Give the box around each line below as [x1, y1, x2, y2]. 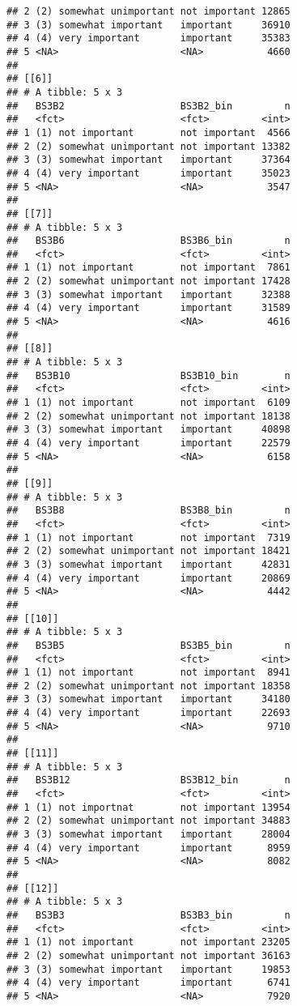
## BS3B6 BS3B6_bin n [6, 235, 291, 247]
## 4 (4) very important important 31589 [6, 302, 291, 314]
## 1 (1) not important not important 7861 [6, 262, 291, 274]
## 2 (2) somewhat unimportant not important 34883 [6, 815, 291, 827]
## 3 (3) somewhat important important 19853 [6, 963, 291, 975]
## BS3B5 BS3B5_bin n [6, 639, 291, 651]
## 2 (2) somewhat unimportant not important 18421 [6, 545, 291, 557]
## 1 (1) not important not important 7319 [6, 531, 291, 543]
